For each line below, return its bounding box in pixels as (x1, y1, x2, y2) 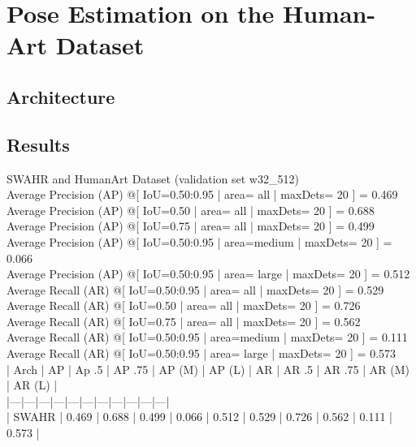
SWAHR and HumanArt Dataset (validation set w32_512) (6, 170, 299, 187)
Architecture (6, 84, 115, 109)
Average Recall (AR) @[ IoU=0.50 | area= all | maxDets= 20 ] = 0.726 (6, 297, 361, 314)
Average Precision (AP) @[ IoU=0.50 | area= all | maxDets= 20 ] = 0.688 (6, 201, 375, 218)
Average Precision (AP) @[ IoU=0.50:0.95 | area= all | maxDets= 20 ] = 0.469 (6, 186, 398, 203)
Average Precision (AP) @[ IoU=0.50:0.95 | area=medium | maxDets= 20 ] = (6, 233, 392, 250)
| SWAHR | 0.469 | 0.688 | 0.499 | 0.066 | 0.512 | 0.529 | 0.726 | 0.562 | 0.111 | (6, 408, 393, 425)
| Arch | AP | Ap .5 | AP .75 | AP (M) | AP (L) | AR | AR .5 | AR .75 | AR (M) (6, 360, 410, 377)
